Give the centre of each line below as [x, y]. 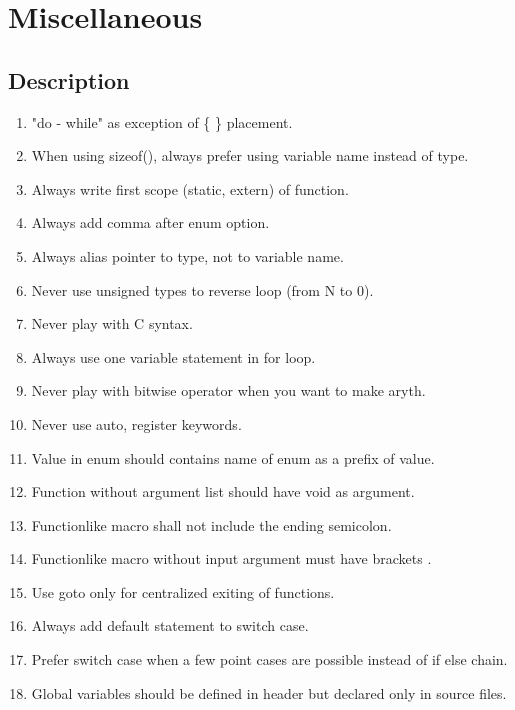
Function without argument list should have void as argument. [223, 491]
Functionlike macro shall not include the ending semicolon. [211, 524]
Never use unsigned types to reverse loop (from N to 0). [202, 289]
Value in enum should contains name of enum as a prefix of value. [233, 457]
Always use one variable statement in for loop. [173, 356]
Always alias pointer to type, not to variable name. [187, 255]
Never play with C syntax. [112, 323]
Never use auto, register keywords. [136, 423]
